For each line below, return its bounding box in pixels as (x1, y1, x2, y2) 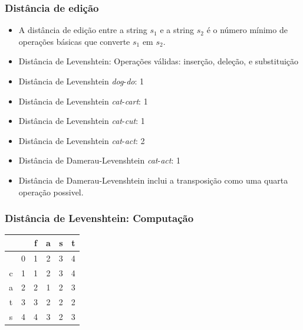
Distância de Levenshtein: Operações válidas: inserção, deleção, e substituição (18, 55, 299, 67)
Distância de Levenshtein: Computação (5, 211, 194, 226)
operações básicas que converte (18, 35, 130, 47)
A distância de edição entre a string (18, 24, 147, 36)
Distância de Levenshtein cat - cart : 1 (18, 94, 148, 107)
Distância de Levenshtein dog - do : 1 (18, 75, 144, 87)
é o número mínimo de (206, 24, 288, 36)
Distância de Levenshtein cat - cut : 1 (18, 115, 145, 127)
